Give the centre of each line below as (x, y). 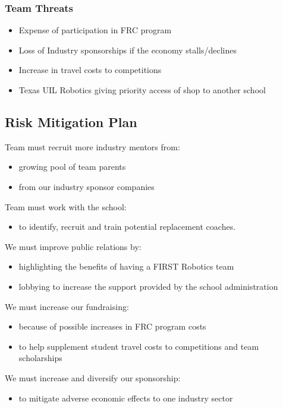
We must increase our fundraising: (67, 306)
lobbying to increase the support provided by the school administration (148, 286)
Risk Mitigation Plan (71, 121)
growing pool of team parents (72, 167)
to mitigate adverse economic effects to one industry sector (126, 398)
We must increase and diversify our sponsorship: (93, 377)
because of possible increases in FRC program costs (112, 326)
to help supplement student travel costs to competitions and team (139, 346)
